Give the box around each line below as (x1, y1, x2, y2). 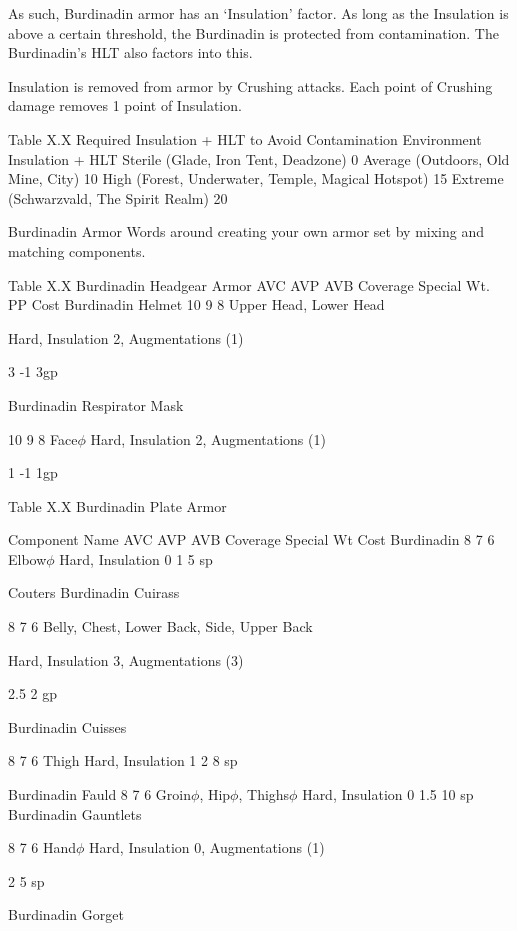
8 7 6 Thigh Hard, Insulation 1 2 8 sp (8, 750, 238, 771)
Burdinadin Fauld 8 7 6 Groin (8, 784, 192, 805)
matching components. (8, 240, 146, 261)
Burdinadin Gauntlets (8, 803, 142, 824)
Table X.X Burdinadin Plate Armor (8, 495, 227, 516)
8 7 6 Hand (8, 837, 77, 858)
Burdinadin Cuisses (8, 716, 127, 737)
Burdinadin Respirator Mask (8, 394, 184, 415)
